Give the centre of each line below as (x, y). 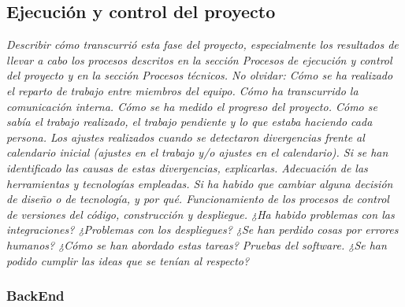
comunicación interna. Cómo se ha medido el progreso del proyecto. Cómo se (192, 106)
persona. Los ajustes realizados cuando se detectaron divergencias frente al (186, 137)
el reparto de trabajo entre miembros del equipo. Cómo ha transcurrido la (182, 90)
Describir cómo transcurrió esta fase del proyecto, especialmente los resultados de (202, 44)
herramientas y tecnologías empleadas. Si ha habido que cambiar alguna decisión (200, 183)
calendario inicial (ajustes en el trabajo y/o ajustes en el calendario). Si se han (197, 152)
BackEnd (35, 296)
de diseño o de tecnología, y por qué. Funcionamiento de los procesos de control (198, 199)
